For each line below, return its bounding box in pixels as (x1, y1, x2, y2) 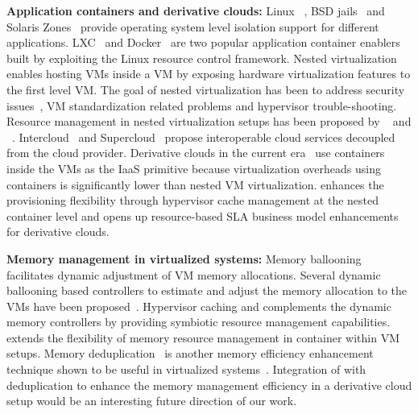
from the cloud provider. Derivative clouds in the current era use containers (6, 144, 385, 161)
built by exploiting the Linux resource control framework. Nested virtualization (6, 49, 397, 66)
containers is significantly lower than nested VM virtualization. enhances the (6, 176, 384, 193)
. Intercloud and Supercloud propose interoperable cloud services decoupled (12, 128, 395, 145)
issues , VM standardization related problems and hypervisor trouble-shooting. (6, 97, 397, 114)
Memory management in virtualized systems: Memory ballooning (6, 250, 362, 267)
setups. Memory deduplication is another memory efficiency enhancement (6, 345, 374, 362)
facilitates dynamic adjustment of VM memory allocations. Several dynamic (6, 266, 381, 283)
